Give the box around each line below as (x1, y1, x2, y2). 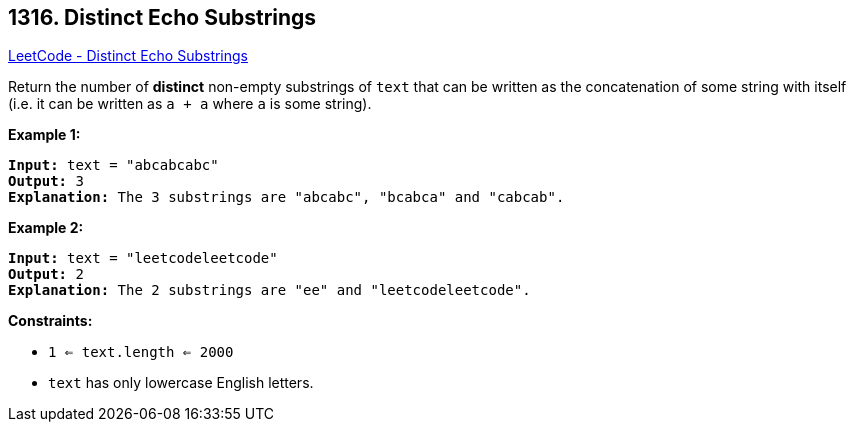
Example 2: (8, 219, 84, 237)
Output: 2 (8, 266, 84, 283)
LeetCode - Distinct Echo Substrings (8, 47, 249, 65)
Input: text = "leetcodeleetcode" (8, 250, 278, 267)
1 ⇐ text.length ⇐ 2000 (48, 344, 234, 361)
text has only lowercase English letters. (48, 374, 314, 392)
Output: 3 (8, 173, 84, 190)
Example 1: (8, 126, 81, 144)
